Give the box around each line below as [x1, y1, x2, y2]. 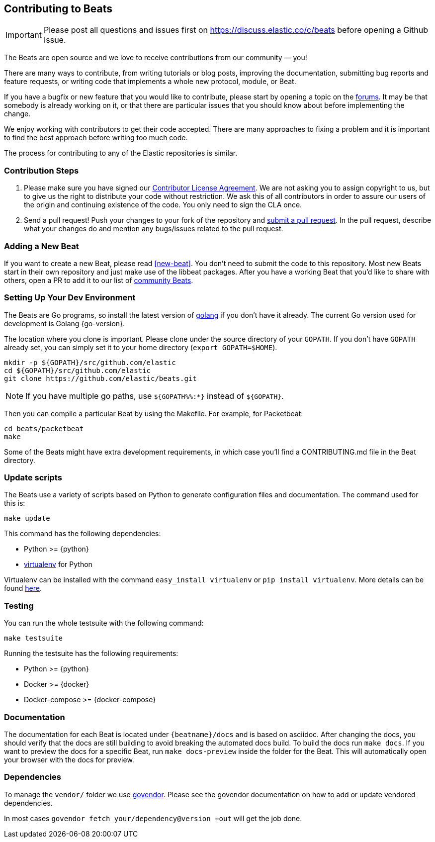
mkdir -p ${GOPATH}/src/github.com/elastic [4, 358, 176, 367]
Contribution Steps [4, 165, 79, 176]
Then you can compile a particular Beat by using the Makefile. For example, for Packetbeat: [4, 409, 303, 418]
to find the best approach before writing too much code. [4, 133, 188, 142]
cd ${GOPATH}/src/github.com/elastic [4, 366, 151, 374]
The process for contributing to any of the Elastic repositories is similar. [4, 149, 238, 158]
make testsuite [4, 634, 63, 643]
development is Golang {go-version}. [4, 319, 125, 328]
